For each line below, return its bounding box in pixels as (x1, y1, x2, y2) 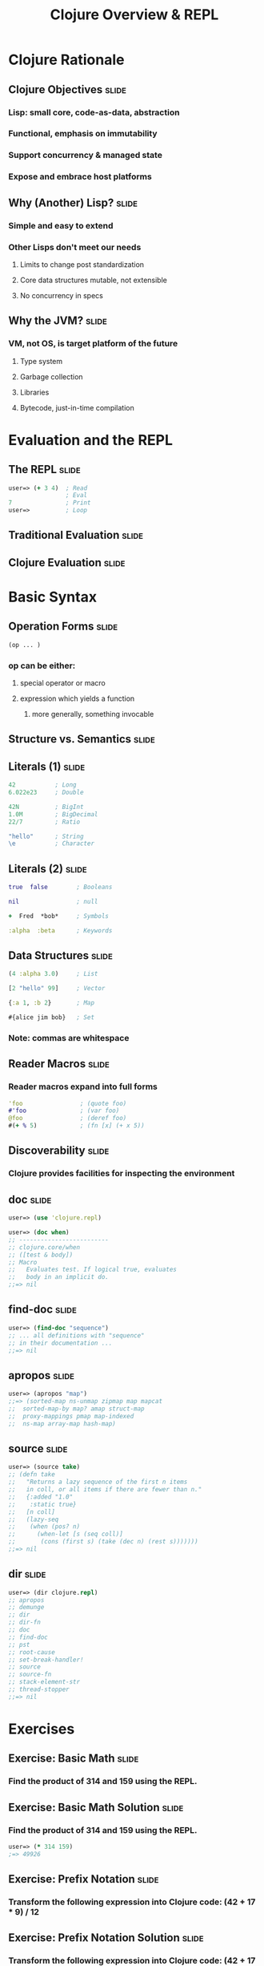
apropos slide (8, 1369, 74, 1382)
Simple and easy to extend (8, 220, 114, 231)
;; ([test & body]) (8, 1251, 74, 1259)
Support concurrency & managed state (8, 150, 162, 161)
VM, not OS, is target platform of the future (8, 338, 178, 350)
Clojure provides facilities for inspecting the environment (8, 1168, 235, 1179)
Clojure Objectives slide (8, 83, 126, 96)
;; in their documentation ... (8, 1339, 113, 1347)
